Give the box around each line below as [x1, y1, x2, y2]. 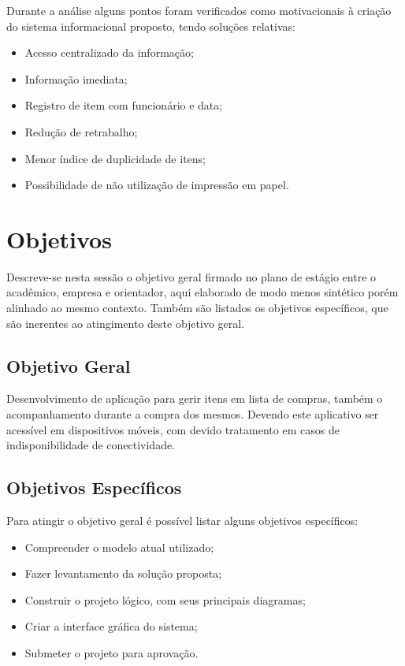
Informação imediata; [24, 70, 128, 87]
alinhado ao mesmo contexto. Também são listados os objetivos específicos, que [6, 300, 388, 316]
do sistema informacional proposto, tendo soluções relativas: [6, 17, 295, 34]
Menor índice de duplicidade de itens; [24, 150, 206, 166]
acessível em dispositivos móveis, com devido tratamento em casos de [6, 421, 340, 437]
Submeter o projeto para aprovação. [24, 645, 199, 660]
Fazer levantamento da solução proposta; [24, 565, 222, 582]
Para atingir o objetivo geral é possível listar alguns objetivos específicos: [6, 512, 359, 529]
